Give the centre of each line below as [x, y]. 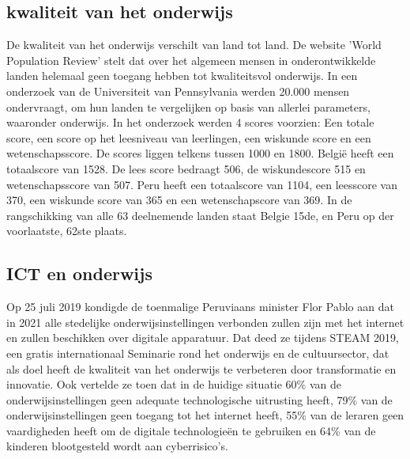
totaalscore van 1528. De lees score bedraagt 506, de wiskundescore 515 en [186, 168]
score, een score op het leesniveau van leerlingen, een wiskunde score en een [189, 137]
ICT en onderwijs [79, 273]
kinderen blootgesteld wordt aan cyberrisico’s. [117, 446]
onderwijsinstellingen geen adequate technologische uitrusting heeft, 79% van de [199, 399]
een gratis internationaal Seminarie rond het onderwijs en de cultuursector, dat [198, 353]
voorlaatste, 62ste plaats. [67, 231]
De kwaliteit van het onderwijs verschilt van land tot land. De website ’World [194, 45]
